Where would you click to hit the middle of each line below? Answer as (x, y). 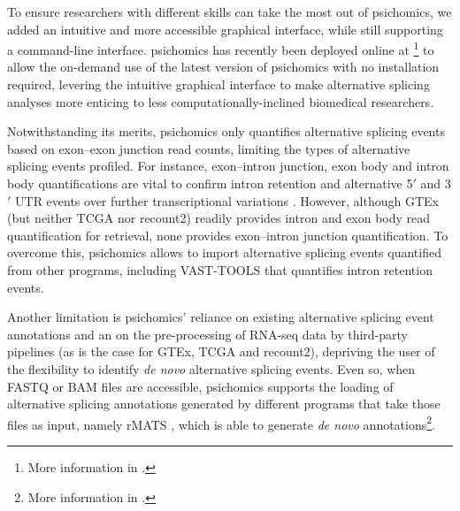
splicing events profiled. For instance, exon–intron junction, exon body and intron (228, 166)
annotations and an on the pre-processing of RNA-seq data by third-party (207, 334)
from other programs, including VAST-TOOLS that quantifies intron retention (220, 269)
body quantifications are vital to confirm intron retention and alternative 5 (210, 183)
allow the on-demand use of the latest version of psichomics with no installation (223, 67)
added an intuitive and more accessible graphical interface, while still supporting (225, 29)
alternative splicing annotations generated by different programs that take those (224, 404)
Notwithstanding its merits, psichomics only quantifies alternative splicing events (226, 131)
